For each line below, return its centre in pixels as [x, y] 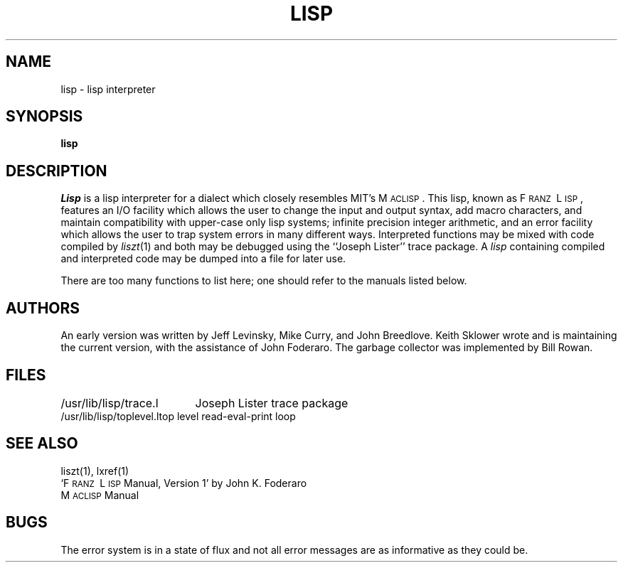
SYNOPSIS [44, 117]
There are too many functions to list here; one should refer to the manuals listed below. [264, 281]
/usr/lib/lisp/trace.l [110, 403]
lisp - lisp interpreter [108, 89]
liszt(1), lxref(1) [95, 471]
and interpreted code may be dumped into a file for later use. [203, 259]
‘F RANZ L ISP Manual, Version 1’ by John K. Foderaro [184, 483]
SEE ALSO [42, 444]
